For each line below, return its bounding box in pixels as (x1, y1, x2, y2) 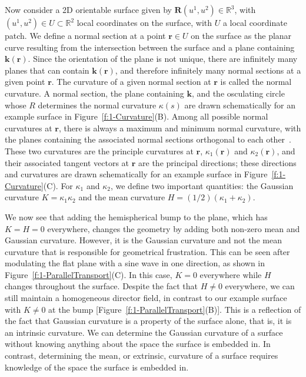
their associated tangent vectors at (5, 156, 129, 168)
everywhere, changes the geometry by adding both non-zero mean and (47, 222, 300, 234)
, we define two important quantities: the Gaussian (110, 179, 294, 191)
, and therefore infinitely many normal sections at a (115, 64, 301, 76)
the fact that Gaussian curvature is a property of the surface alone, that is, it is (5, 315, 292, 327)
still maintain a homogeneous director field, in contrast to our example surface (5, 292, 287, 304)
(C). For (43, 179, 73, 191)
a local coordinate (222, 16, 287, 28)
